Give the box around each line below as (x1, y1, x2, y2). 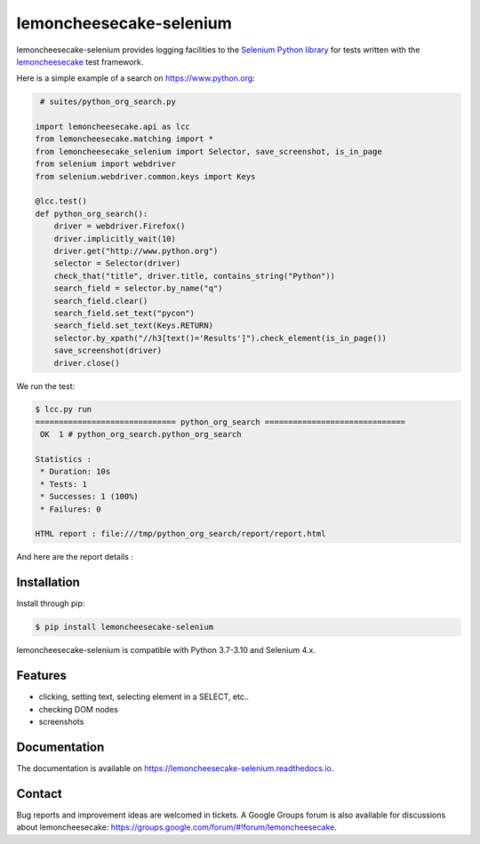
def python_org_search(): (35, 209, 148, 219)
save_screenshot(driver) (53, 346, 163, 355)
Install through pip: (16, 598, 85, 609)
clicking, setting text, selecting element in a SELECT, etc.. (38, 691, 249, 702)
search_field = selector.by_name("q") (53, 283, 223, 293)
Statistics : (35, 454, 92, 465)
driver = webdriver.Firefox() (53, 221, 186, 231)
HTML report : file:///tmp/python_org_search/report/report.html (35, 529, 326, 539)
